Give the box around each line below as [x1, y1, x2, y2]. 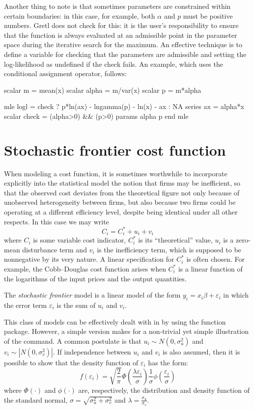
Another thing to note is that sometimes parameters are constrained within [4, 1, 231, 11]
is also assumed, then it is [163, 346, 240, 356]
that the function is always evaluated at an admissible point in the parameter [4, 29, 237, 40]
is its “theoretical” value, [138, 235, 213, 245]
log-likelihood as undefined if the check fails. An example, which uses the [4, 58, 223, 69]
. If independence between [53, 346, 131, 356]
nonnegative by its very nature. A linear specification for [4, 254, 174, 264]
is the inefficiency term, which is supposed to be [97, 244, 241, 254]
